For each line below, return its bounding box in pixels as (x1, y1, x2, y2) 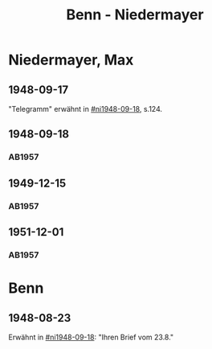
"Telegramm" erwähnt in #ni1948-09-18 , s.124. (8, 105, 163, 113)
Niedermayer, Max (8, 51, 134, 69)
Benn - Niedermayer (66, 6, 204, 24)
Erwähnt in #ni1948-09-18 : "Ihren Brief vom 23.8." (8, 332, 174, 342)
